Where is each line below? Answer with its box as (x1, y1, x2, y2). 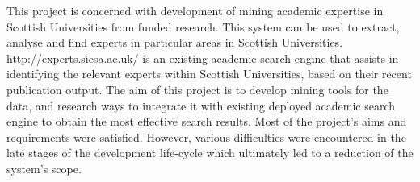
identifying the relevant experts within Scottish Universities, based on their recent (6, 65, 412, 82)
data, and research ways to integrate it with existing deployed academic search (6, 97, 396, 114)
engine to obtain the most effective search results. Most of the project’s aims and (6, 113, 407, 130)
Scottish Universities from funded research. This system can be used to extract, (6, 18, 400, 35)
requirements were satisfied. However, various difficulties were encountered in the (6, 128, 406, 145)
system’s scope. (6, 159, 82, 176)
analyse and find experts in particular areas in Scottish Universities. (6, 34, 343, 51)
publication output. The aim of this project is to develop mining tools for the (6, 81, 388, 97)
